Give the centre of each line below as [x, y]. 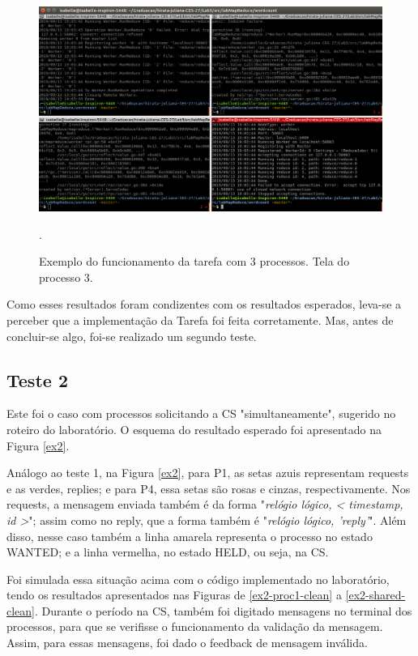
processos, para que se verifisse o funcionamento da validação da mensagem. [195, 626]
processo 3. [66, 277]
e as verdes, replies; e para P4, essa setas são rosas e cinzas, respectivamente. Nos [209, 488]
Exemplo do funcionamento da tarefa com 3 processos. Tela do [194, 261]
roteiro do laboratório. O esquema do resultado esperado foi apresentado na [194, 429]
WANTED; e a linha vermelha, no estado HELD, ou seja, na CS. [168, 552]
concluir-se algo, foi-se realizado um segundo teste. [132, 336]
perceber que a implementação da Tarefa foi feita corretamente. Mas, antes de [200, 319]
